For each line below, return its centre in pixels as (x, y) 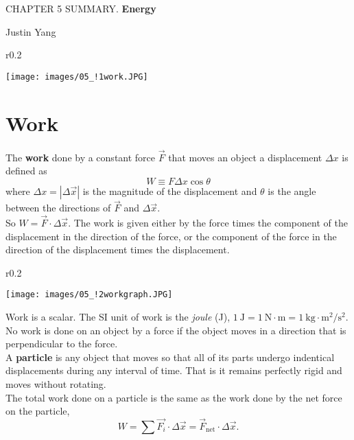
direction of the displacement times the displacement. (118, 250)
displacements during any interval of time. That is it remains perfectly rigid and (174, 370)
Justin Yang (31, 31)
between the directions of (58, 208)
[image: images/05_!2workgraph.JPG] (89, 295)
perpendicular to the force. (62, 344)
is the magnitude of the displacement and (170, 190)
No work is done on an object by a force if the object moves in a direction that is (176, 330)
